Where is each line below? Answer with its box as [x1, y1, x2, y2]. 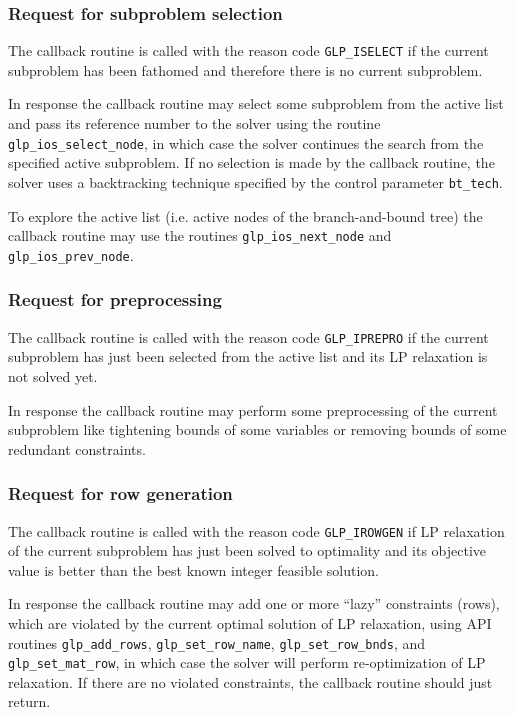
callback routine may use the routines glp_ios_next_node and [8, 225, 392, 246]
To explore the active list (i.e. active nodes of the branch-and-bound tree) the [8, 205, 483, 226]
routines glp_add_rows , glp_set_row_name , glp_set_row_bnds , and [8, 632, 426, 653]
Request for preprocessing [8, 287, 222, 312]
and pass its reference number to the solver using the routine [8, 113, 381, 134]
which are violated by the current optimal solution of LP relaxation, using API [8, 612, 492, 633]
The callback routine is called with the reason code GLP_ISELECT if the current [8, 40, 489, 61]
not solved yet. [8, 365, 98, 386]
